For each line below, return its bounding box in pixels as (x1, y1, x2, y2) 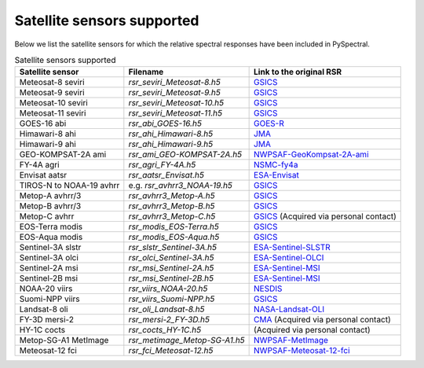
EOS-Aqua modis (19, 232, 83, 243)
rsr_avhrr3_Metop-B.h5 (128, 201, 215, 212)
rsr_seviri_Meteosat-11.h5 (128, 108, 223, 119)
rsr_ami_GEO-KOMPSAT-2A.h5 (128, 149, 243, 160)
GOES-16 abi (19, 118, 67, 129)
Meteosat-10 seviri (19, 98, 88, 109)
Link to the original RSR (254, 67, 342, 78)
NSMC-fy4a (254, 160, 298, 171)
